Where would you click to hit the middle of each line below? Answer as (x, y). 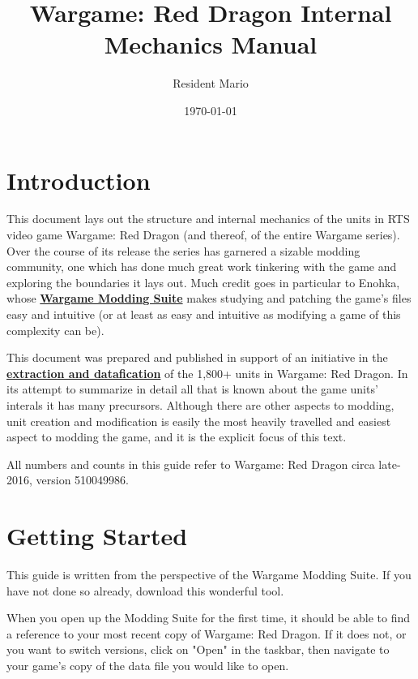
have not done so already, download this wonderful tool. (145, 590)
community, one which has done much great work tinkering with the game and (202, 266)
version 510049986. (83, 480)
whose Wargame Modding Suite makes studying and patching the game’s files (209, 298)
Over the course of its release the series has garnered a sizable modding (183, 250)
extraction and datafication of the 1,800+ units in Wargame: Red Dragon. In (207, 373)
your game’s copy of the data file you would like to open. (148, 666)
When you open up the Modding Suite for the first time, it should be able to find (209, 618)
